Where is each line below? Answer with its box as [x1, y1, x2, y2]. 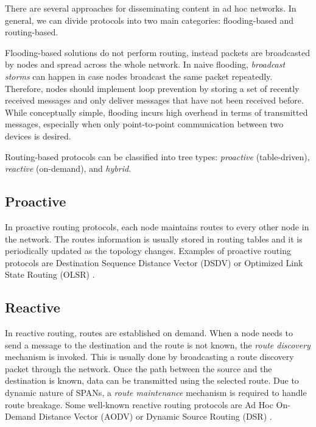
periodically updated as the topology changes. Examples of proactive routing [5, 244, 291, 257]
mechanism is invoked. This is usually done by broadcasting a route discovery [5, 350, 294, 363]
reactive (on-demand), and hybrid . [5, 162, 132, 175]
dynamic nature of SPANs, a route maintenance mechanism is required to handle [5, 386, 307, 399]
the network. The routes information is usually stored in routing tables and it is [5, 232, 303, 245]
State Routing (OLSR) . [5, 268, 95, 281]
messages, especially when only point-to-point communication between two [5, 118, 284, 130]
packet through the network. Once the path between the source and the [5, 362, 272, 375]
